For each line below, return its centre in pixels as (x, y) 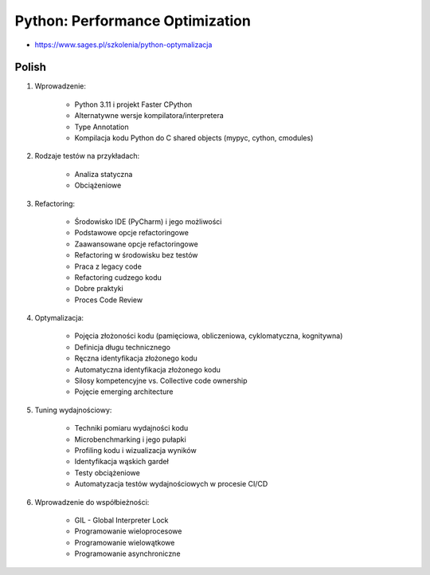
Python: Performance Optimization (133, 21)
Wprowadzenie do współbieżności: (92, 502)
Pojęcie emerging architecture (124, 392)
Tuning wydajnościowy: (73, 410)
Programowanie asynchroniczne (127, 553)
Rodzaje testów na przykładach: (87, 156)
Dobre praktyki (99, 289)
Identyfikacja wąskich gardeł (121, 462)
